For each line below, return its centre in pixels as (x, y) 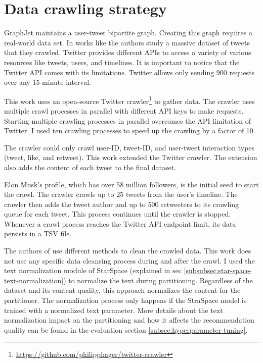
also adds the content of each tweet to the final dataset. (90, 167)
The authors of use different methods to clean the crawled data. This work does (128, 251)
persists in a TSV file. (38, 234)
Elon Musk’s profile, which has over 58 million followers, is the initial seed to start (131, 184)
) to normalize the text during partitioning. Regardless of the (158, 280)
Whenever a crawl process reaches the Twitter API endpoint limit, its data (120, 223)
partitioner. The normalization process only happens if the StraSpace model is (125, 300)
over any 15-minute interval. (48, 82)
